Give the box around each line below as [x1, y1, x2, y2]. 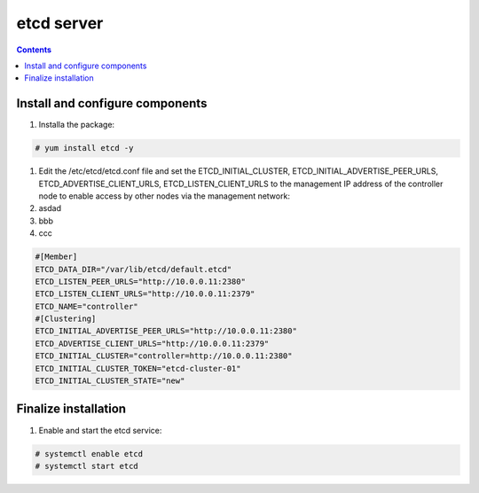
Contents [16, 44, 52, 55]
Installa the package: [38, 120, 115, 130]
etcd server [16, 13, 104, 33]
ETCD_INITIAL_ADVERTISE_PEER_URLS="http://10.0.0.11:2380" [35, 326, 297, 336]
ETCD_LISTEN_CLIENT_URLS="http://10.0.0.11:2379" [35, 289, 255, 299]
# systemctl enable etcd [35, 449, 144, 458]
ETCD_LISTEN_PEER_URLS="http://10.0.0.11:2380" [35, 276, 246, 286]
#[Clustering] [35, 314, 97, 324]
